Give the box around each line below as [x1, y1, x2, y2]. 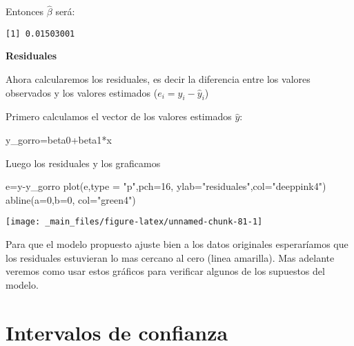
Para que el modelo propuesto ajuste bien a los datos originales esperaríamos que [6, 237, 348, 251]
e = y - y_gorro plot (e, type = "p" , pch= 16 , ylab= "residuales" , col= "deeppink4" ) [6, 179, 326, 193]
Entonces [6, 4, 44, 19]
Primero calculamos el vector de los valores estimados [6, 109, 232, 124]
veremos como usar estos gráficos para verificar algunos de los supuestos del [6, 264, 325, 278]
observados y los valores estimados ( [6, 85, 158, 99]
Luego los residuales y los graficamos [6, 155, 161, 170]
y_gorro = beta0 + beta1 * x [6, 133, 112, 147]
